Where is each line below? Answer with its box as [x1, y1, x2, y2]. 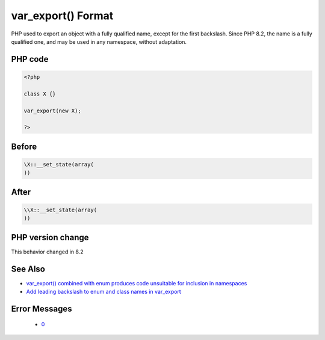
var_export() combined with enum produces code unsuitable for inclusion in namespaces [26, 279, 247, 287]
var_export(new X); [23, 107, 81, 114]
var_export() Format [11, 9, 114, 22]
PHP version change [11, 232, 90, 243]
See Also [11, 264, 45, 274]
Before [11, 141, 37, 151]
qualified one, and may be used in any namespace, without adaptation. [11, 38, 187, 45]
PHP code [11, 54, 49, 64]
